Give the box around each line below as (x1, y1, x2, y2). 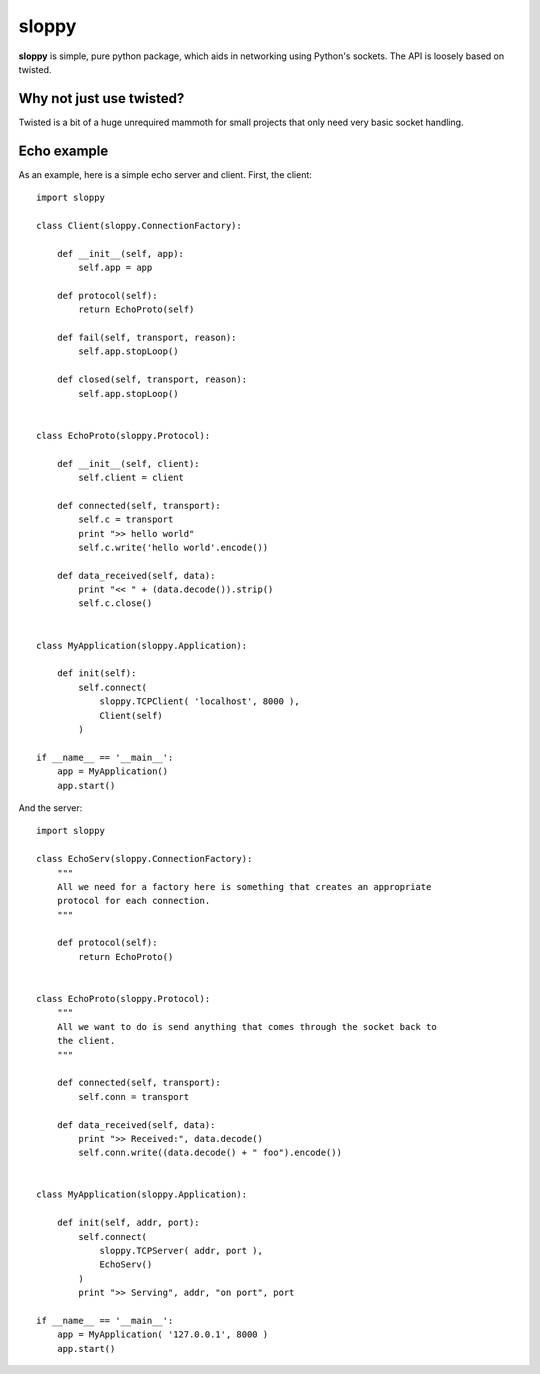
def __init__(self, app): (56, 248, 185, 259)
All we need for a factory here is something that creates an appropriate (56, 881, 432, 892)
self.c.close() (78, 598, 153, 609)
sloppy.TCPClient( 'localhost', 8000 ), (99, 696, 300, 707)
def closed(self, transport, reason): (56, 374, 248, 385)
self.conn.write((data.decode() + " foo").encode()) (78, 1147, 342, 1159)
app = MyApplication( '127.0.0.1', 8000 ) (56, 1329, 269, 1340)
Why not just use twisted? (18, 90, 185, 107)
